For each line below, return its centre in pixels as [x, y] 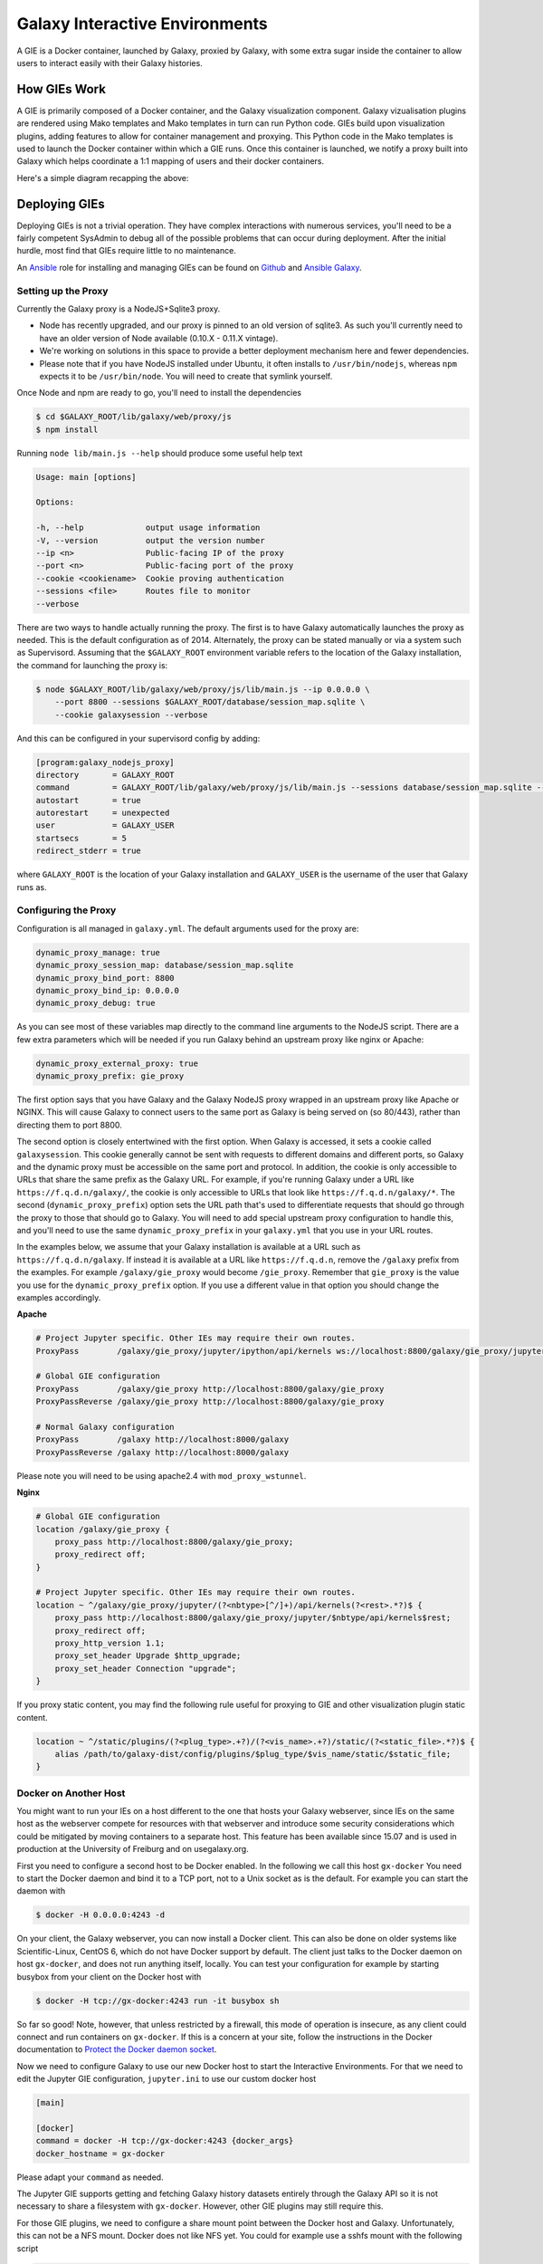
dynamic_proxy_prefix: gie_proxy [110, 1076]
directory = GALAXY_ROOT [105, 775]
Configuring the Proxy [67, 910]
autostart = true [89, 800]
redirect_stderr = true [89, 851]
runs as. [32, 887]
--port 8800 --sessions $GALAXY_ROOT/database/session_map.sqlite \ [210, 702]
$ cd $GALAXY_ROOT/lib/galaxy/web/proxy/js [134, 417]
